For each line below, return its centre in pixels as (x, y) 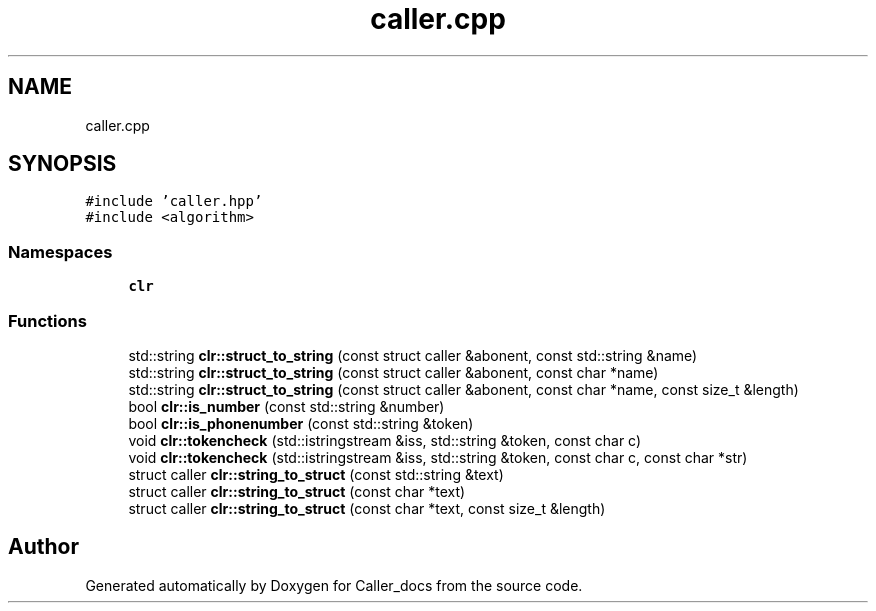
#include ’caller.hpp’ (174, 201)
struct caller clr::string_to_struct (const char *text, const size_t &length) (367, 508)
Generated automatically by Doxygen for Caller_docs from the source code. (334, 585)
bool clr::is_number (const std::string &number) (286, 406)
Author (43, 547)
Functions (47, 320)
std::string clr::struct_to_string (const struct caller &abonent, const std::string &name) (413, 355)
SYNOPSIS (62, 164)
